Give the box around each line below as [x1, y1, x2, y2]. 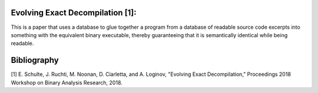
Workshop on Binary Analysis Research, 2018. [11, 79, 123, 86]
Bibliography [11, 55, 59, 65]
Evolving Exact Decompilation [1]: [11, 8, 137, 18]
